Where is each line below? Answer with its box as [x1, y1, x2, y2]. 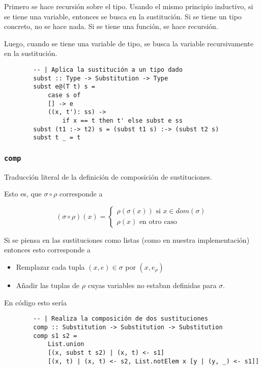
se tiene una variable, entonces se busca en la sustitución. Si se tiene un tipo [4, 11, 242, 21]
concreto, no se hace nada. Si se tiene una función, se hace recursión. [4, 21, 218, 32]
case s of [47, 91, 81, 99]
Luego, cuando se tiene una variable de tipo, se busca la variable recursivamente [4, 38, 254, 48]
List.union [47, 340, 84, 348]
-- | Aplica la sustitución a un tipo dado [33, 66, 183, 73]
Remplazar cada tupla [16, 262, 85, 272]
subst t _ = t [33, 134, 81, 141]
